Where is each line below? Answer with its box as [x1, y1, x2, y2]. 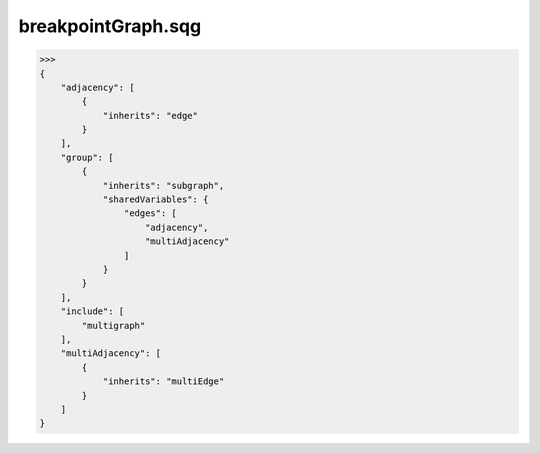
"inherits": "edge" [102, 110, 199, 121]
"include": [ [60, 306, 125, 317]
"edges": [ [123, 208, 177, 219]
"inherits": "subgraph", [102, 180, 225, 191]
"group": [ [60, 151, 114, 163]
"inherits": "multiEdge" [102, 376, 225, 387]
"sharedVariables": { [102, 194, 209, 205]
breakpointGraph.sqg [18, 15, 202, 37]
